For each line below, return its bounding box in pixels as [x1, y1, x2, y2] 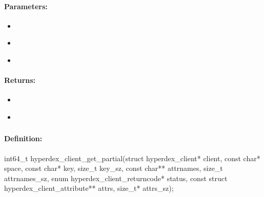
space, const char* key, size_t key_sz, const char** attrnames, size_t [4, 163, 223, 173]
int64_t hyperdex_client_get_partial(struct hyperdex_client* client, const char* [4, 152, 260, 163]
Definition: [4, 133, 43, 144]
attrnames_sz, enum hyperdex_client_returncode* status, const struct [4, 172, 228, 183]
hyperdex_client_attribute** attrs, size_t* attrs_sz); [4, 183, 174, 193]
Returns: [4, 75, 36, 85]
